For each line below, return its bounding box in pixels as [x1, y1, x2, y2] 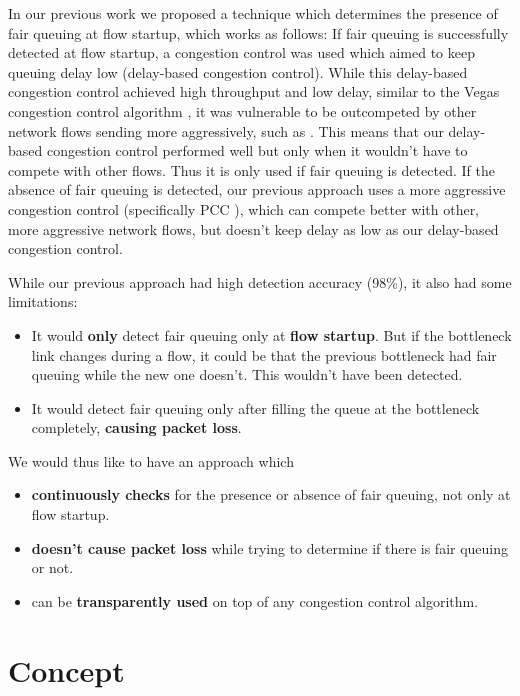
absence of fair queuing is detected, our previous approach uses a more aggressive [8, 179, 506, 200]
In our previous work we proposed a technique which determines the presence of [8, 3, 498, 23]
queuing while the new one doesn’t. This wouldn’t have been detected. [31, 364, 463, 385]
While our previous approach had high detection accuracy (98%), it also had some [8, 271, 512, 292]
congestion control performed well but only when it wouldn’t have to [46, 140, 468, 161]
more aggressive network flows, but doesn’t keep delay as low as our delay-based [8, 218, 499, 239]
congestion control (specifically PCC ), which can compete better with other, [8, 198, 480, 219]
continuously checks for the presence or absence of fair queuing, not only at [31, 484, 511, 505]
